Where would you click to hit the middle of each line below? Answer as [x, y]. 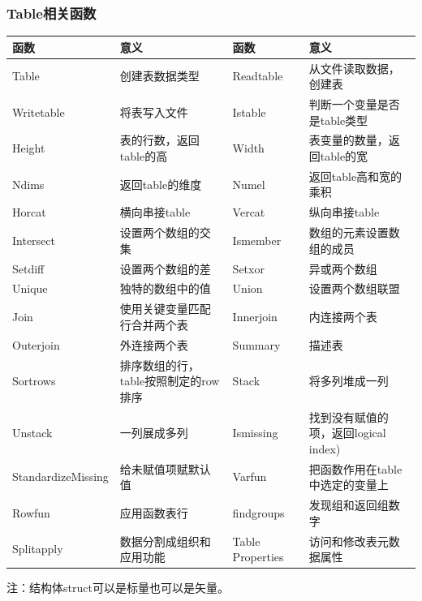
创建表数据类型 [159, 76]
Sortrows [34, 381]
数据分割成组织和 [165, 541]
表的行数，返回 [159, 140]
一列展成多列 [154, 433]
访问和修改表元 [349, 541]
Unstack [32, 433]
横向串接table [155, 212]
